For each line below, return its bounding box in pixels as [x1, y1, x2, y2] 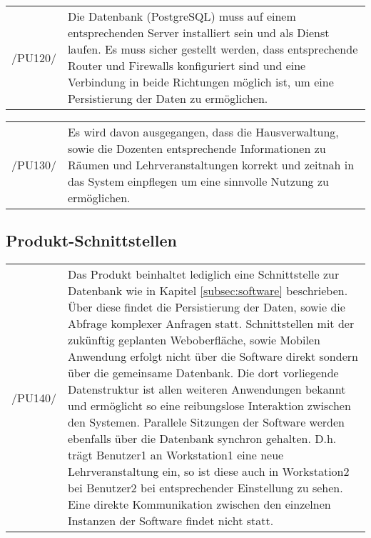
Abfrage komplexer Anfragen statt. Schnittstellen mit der [67, 315, 355, 332]
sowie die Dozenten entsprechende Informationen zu [67, 140, 326, 156]
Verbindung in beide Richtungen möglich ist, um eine [67, 74, 334, 90]
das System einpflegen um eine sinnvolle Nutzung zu [67, 173, 329, 189]
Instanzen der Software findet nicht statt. [67, 512, 274, 529]
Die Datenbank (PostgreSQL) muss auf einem [67, 8, 296, 24]
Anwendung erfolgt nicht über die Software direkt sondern [67, 348, 358, 365]
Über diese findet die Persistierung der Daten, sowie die [67, 299, 345, 316]
